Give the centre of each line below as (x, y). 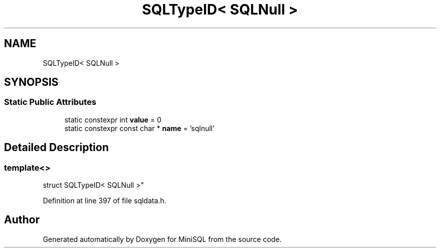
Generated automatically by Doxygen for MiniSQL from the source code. (162, 239)
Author (22, 220)
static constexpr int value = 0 (113, 119)
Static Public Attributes (50, 102)
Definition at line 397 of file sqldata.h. (105, 201)
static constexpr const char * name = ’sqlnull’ (139, 128)
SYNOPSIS (31, 82)
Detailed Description (57, 148)
